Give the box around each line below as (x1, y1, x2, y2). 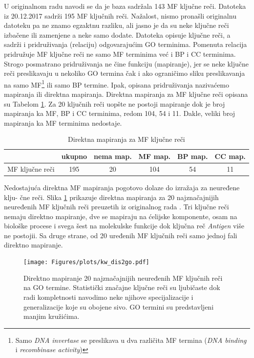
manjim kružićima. (23, 311, 80, 321)
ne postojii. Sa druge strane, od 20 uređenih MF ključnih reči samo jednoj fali (4, 230, 237, 240)
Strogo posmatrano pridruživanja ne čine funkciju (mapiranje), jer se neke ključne (4, 58, 249, 68)
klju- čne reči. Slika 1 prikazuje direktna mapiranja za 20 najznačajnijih (4, 192, 219, 202)
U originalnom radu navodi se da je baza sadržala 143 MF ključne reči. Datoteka (4, 1, 246, 11)
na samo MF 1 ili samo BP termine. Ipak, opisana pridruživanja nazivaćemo (4, 78, 230, 89)
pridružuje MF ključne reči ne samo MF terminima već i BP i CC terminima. (4, 48, 236, 59)
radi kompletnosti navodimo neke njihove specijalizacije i (23, 291, 193, 302)
